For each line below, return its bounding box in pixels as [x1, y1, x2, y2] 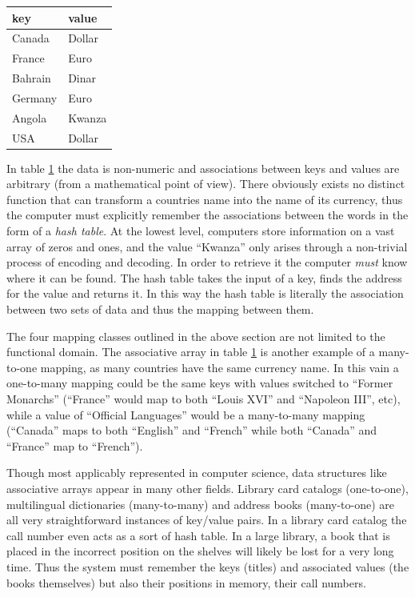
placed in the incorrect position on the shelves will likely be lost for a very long [6, 543, 394, 559]
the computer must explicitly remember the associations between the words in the [6, 206, 409, 223]
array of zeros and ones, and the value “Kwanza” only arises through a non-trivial [6, 238, 408, 254]
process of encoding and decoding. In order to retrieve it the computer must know [6, 254, 408, 270]
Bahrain [12, 70, 51, 86]
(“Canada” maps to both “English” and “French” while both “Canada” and [6, 422, 377, 439]
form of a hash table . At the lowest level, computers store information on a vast [6, 222, 395, 239]
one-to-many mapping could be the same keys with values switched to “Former [6, 375, 393, 391]
